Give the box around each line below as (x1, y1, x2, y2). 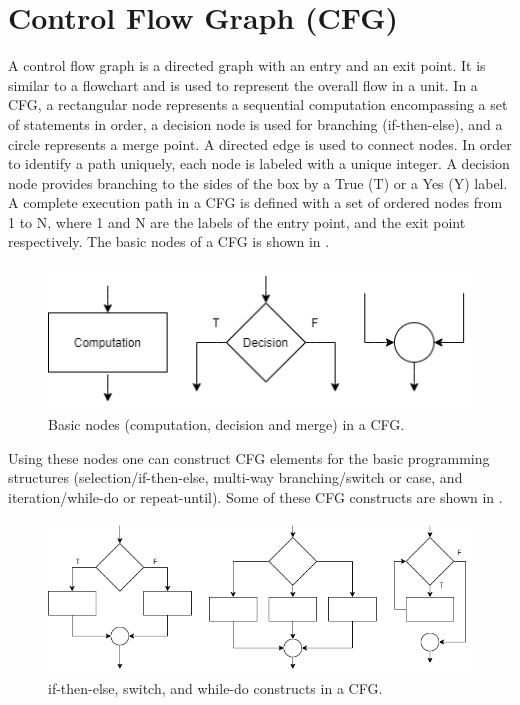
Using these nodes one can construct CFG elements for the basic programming (8, 447, 490, 468)
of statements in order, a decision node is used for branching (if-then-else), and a (8, 113, 503, 134)
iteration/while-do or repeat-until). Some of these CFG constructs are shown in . (8, 486, 503, 507)
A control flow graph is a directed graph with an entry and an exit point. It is (8, 55, 486, 76)
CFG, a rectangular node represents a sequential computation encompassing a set (8, 94, 508, 115)
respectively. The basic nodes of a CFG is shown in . (8, 231, 330, 252)
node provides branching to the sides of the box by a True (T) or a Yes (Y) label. (8, 172, 508, 193)
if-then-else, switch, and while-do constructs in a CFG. (48, 677, 383, 698)
